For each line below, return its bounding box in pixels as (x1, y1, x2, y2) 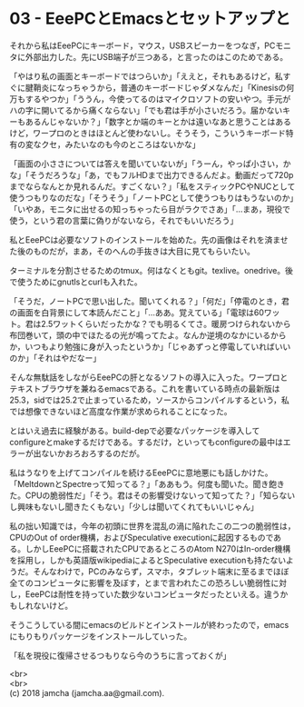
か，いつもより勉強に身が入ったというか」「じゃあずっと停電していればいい (9, 341, 291, 352)
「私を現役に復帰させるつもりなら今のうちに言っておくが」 (9, 650, 231, 661)
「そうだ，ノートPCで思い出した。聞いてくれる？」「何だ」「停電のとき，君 (9, 295, 290, 306)
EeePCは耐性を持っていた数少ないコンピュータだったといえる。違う (25, 588, 280, 600)
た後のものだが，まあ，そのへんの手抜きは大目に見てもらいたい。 (9, 245, 256, 256)
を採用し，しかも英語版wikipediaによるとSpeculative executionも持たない (9, 554, 286, 565)
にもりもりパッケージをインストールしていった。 (9, 631, 192, 642)
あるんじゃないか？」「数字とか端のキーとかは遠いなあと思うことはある (25, 115, 292, 127)
